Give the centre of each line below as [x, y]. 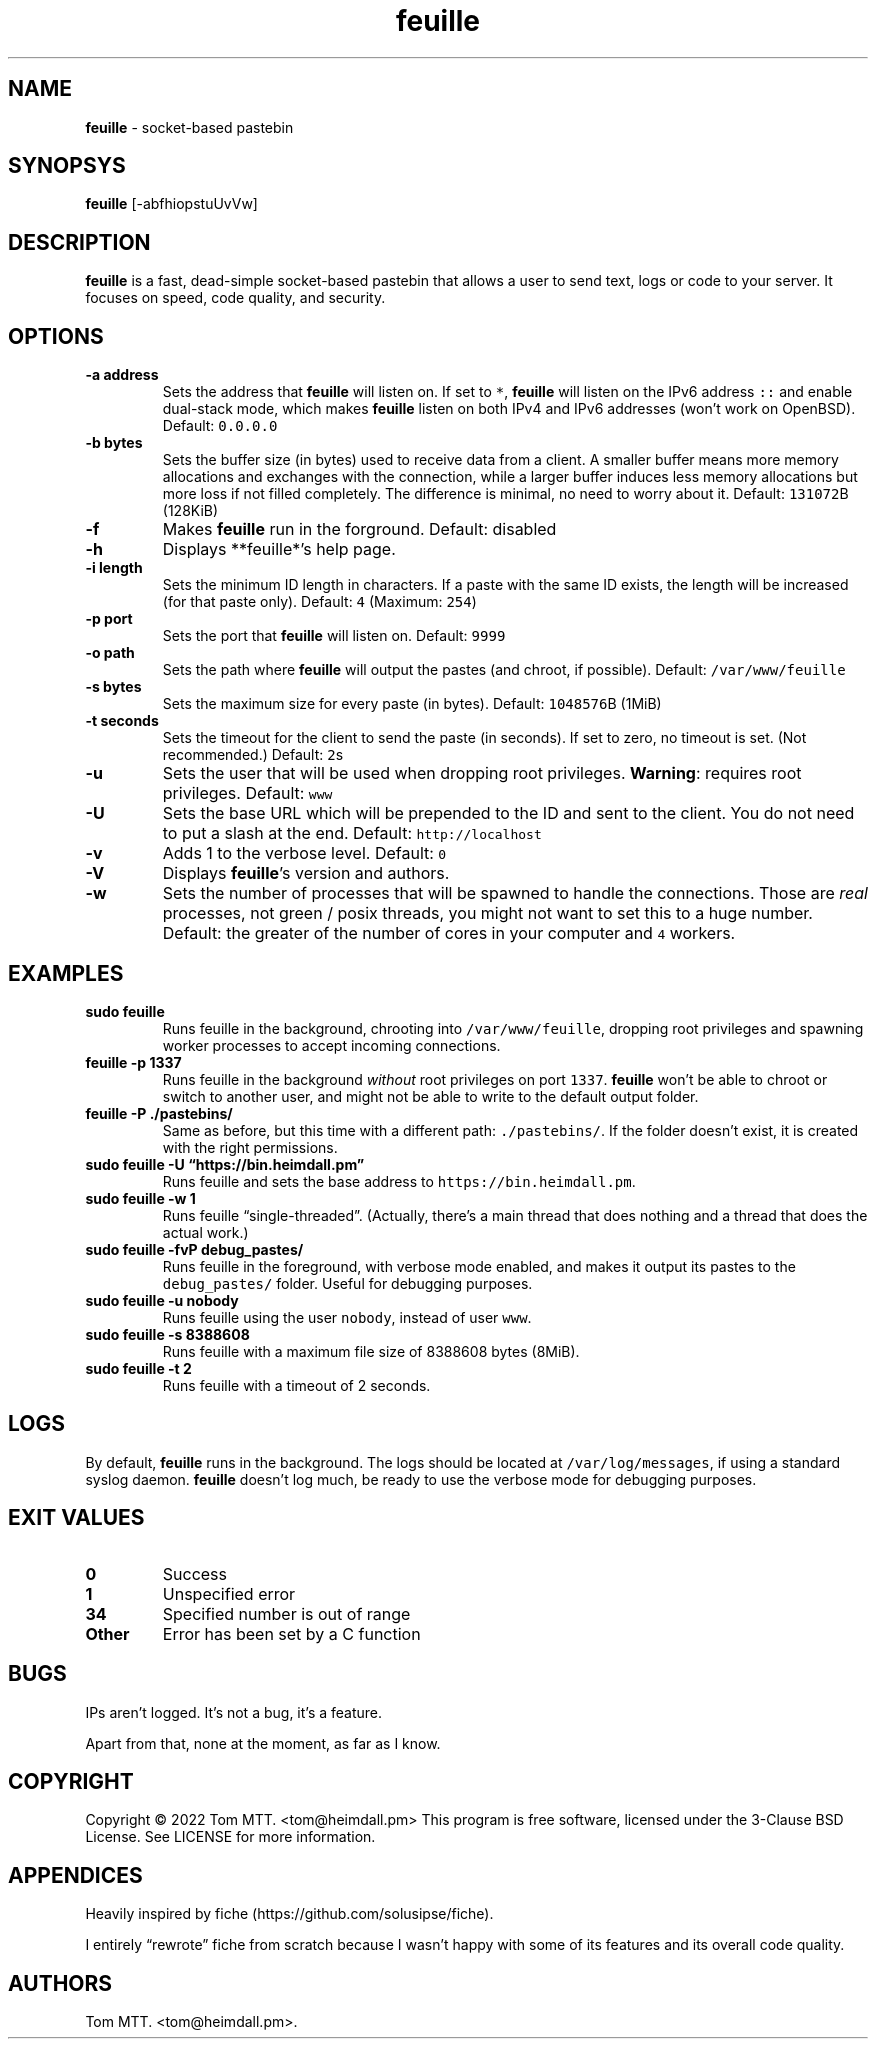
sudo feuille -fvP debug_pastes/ [194, 1249]
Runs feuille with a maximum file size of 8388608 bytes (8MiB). [371, 1351]
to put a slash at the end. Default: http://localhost [352, 833]
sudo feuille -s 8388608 [167, 1334]
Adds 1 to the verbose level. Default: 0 [304, 853]
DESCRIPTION [79, 242]
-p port [109, 619]
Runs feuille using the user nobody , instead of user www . [347, 1317]
